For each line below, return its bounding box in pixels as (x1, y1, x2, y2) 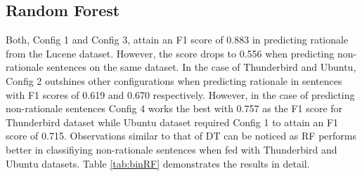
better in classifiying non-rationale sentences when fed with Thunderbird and (6, 142, 337, 156)
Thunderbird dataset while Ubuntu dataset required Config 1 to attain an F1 (6, 114, 339, 129)
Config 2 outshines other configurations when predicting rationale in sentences (6, 73, 342, 88)
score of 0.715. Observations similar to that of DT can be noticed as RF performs (6, 128, 356, 143)
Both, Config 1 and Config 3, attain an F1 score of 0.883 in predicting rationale (6, 32, 349, 47)
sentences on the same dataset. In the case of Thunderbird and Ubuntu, (46, 60, 356, 74)
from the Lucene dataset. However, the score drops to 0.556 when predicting (6, 46, 335, 60)
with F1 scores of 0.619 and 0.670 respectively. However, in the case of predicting (6, 87, 355, 102)
